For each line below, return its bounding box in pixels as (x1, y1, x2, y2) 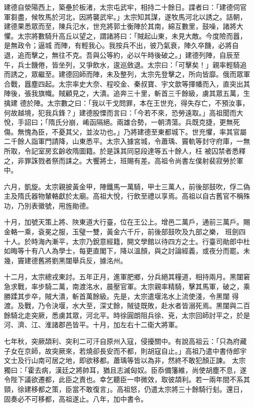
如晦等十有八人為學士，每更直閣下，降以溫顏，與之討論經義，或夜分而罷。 (4, 246, 243, 256)
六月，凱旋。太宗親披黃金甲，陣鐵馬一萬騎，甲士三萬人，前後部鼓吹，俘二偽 (4, 181, 250, 191)
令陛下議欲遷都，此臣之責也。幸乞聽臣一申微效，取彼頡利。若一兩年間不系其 (4, 374, 250, 384)
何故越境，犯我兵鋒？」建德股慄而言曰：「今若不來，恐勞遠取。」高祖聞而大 (4, 107, 243, 117)
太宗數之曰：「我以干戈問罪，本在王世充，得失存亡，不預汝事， (47, 97, 249, 108)
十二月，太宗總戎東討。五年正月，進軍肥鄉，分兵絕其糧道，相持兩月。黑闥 (4, 271, 243, 282)
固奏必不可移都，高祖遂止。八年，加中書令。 (4, 393, 148, 404)
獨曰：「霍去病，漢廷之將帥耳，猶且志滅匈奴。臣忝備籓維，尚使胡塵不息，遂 (4, 364, 247, 375)
